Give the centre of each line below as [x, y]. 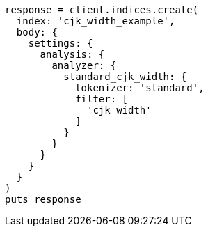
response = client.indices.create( [102, 10]
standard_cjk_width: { [125, 77]
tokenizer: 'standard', [140, 88]
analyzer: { [84, 65]
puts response [43, 199]
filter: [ [102, 99]
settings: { [61, 43]
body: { [37, 32]
